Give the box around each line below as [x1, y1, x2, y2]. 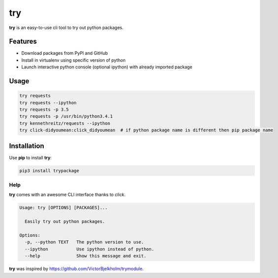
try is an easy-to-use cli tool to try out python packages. [9, 25, 124, 31]
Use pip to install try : [9, 154, 52, 160]
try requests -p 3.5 [19, 107, 69, 113]
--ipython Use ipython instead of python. [25, 246, 154, 252]
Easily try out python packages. [25, 219, 105, 224]
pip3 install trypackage [19, 168, 80, 173]
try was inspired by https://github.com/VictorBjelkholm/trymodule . [9, 266, 144, 272]
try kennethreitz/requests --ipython [19, 121, 111, 126]
